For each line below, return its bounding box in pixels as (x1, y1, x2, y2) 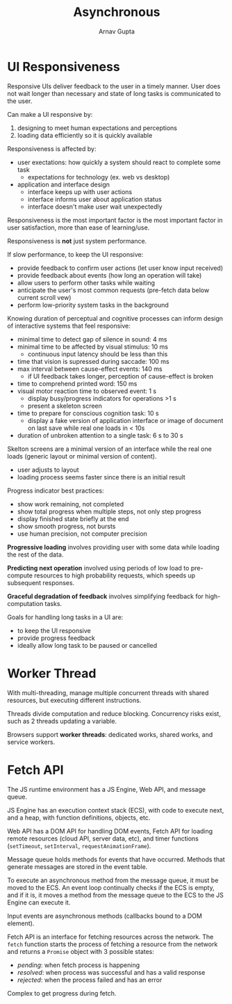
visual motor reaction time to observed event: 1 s (17, 387, 157, 395)
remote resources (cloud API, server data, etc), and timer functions (7, 834, 199, 843)
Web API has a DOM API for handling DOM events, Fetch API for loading (7, 827, 213, 835)
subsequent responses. (7, 578, 75, 587)
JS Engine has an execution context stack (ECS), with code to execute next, (7, 806, 224, 814)
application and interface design (17, 180, 110, 189)
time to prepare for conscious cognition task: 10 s (17, 408, 159, 417)
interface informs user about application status (27, 195, 162, 203)
